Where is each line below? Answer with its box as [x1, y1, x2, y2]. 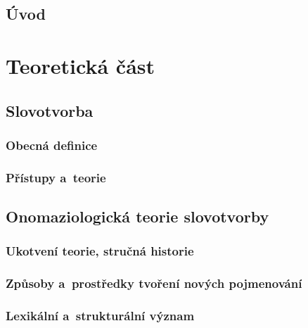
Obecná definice [6, 136, 98, 153]
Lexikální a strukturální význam [6, 307, 195, 324]
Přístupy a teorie [6, 168, 106, 186]
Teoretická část [6, 51, 155, 80]
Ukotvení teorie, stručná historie [6, 242, 194, 260]
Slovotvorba [6, 99, 94, 121]
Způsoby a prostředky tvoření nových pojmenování [6, 275, 302, 292]
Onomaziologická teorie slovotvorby [6, 206, 269, 227]
